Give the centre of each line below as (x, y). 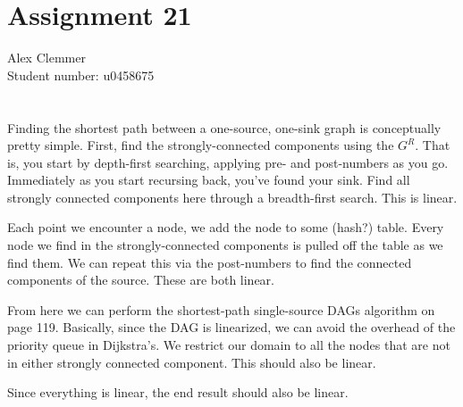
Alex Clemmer (46, 58)
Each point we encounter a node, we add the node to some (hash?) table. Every (226, 227)
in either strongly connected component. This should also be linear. (192, 362)
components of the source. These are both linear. (141, 280)
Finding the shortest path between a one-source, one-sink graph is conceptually (224, 127)
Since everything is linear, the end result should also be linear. (178, 392)
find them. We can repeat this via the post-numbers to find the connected (210, 262)
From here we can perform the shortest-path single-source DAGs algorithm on (221, 309)
